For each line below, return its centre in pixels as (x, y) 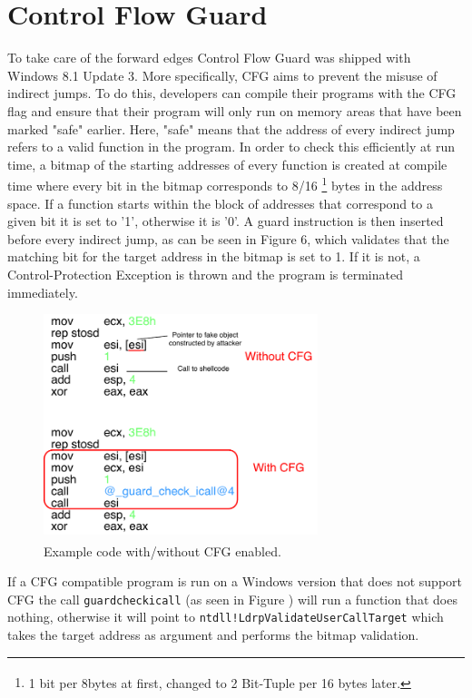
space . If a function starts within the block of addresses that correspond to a (220, 203)
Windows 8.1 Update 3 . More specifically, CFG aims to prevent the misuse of (222, 75)
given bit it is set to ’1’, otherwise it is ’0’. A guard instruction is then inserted (226, 221)
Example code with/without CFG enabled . (162, 551)
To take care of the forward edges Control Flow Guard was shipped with (209, 58)
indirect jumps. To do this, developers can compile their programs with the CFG (232, 93)
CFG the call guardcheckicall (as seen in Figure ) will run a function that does (232, 599)
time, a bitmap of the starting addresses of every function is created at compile (227, 164)
